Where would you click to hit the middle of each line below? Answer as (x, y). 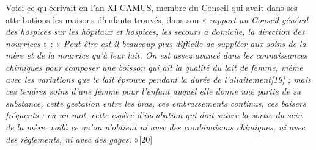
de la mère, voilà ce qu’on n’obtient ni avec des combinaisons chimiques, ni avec (155, 127)
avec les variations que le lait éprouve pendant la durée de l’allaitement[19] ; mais (158, 79)
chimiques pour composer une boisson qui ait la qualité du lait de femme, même (154, 67)
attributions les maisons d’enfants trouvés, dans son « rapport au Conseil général (157, 19)
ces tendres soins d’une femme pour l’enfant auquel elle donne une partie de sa (153, 91)
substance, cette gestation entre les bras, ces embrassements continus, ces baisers (156, 103)
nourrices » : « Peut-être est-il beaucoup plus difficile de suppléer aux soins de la (156, 43)
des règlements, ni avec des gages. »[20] (79, 139)
